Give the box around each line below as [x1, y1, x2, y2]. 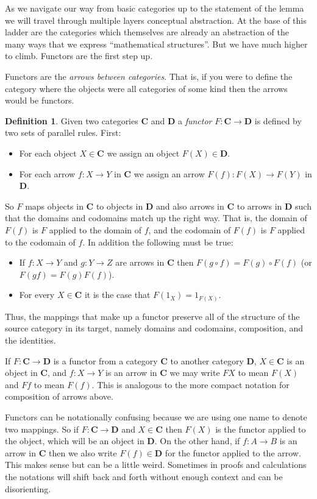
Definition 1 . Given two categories [5, 114, 138, 127]
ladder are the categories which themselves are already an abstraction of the [5, 26, 290, 38]
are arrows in [115, 256, 165, 269]
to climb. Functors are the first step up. [5, 49, 153, 62]
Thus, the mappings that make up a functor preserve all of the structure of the [5, 310, 300, 322]
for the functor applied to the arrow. [165, 446, 301, 459]
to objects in [96, 199, 143, 212]
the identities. [5, 333, 56, 346]
